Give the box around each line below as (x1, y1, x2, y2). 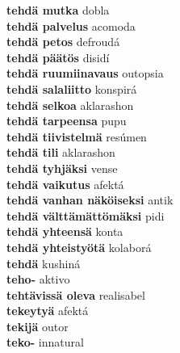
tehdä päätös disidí (6, 48, 110, 65)
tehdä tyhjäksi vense (6, 159, 118, 176)
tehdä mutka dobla (6, 2, 110, 18)
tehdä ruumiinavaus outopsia (6, 65, 164, 82)
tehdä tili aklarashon (6, 144, 115, 161)
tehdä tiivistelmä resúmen (6, 128, 147, 145)
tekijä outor (6, 317, 69, 334)
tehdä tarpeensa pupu (6, 112, 127, 129)
